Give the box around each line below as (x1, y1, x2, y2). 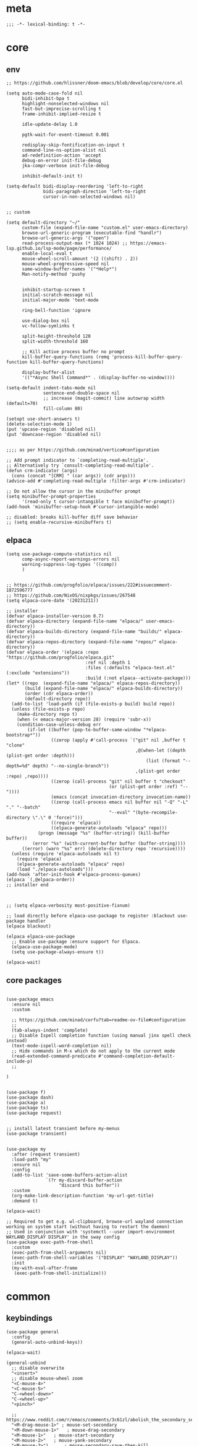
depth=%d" (6, 763, 31, 769)
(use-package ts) (6, 1105, 49, 1110)
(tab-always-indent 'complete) (11, 1027, 88, 1033)
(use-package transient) (6, 1131, 67, 1136)
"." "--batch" (6, 804, 41, 810)
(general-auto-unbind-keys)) (11, 1339, 83, 1345)
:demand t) (11, 1198, 38, 1204)
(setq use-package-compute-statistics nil (6, 551, 112, 557)
